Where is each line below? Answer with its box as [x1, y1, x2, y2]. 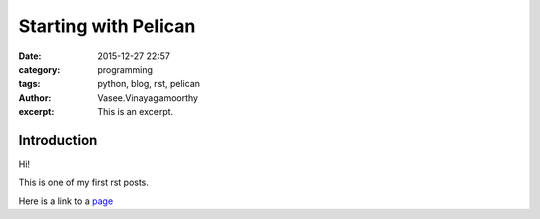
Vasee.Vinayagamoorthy [97, 91, 199, 104]
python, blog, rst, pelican [97, 78, 200, 90]
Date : [18, 50, 42, 62]
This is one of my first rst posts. [18, 176, 150, 189]
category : [18, 63, 61, 75]
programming [97, 63, 154, 75]
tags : [18, 78, 41, 90]
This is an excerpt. [97, 106, 174, 118]
